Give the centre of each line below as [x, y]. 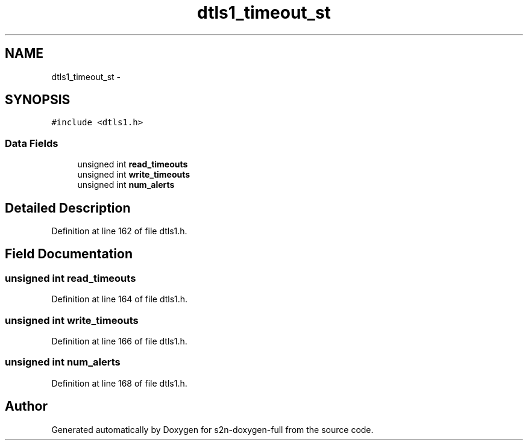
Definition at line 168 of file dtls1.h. [119, 383]
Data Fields [32, 143]
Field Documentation [69, 254]
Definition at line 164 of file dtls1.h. [120, 299]
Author [26, 406]
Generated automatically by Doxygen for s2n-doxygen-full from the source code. [212, 429]
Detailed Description [68, 208]
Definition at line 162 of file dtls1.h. [119, 231]
